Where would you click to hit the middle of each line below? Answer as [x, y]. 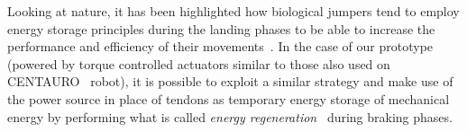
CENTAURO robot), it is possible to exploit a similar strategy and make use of [230, 81]
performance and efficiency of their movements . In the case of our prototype [220, 46]
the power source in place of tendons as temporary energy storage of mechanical [229, 98]
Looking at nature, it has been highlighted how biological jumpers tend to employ [233, 11]
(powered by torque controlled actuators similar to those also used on [199, 63]
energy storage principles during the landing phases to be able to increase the [221, 28]
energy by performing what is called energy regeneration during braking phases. [230, 116]
